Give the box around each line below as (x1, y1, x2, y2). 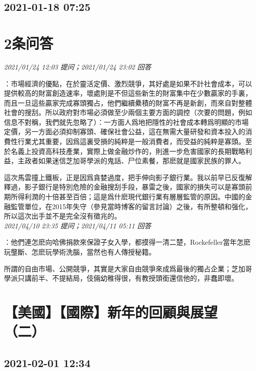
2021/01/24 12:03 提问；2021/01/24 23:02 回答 (4, 61, 151, 72)
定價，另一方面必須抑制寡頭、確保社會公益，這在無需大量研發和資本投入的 (4, 126, 245, 137)
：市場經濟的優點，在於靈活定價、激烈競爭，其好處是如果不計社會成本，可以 (4, 78, 252, 88)
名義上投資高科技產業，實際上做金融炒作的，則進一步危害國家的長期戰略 (10, 146, 245, 156)
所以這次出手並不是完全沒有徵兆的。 (4, 211, 121, 221)
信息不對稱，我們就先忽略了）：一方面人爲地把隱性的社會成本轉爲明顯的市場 (4, 116, 249, 127)
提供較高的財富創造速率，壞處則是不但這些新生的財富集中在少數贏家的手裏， (4, 88, 252, 98)
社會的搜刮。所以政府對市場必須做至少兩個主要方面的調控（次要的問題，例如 (4, 107, 252, 117)
